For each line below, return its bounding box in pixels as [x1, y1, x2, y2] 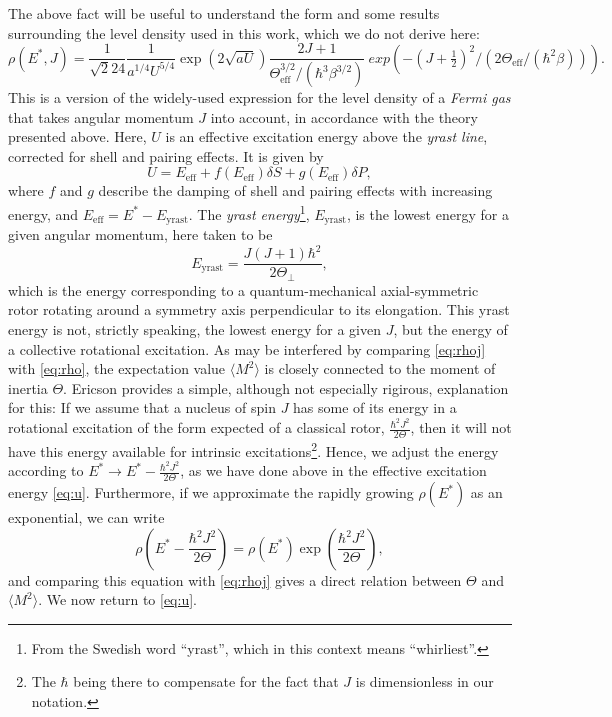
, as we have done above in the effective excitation [180, 460, 487, 481]
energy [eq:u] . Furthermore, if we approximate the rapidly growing [8, 482, 414, 502]
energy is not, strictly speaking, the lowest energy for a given [8, 318, 382, 339]
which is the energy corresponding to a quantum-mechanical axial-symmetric [8, 279, 479, 300]
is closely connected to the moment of [264, 358, 496, 379]
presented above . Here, [8, 126, 147, 147]
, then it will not [410, 417, 512, 438]
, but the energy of [393, 318, 508, 339]
